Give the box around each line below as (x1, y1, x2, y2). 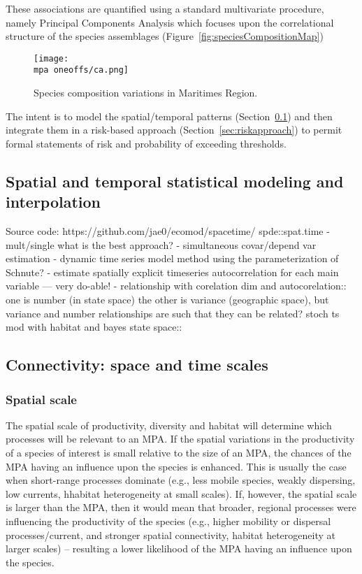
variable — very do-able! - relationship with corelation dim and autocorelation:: (6, 278, 347, 293)
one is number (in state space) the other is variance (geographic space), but (6, 292, 329, 307)
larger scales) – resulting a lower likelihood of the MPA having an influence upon (6, 541, 352, 556)
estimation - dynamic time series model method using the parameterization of (6, 251, 339, 266)
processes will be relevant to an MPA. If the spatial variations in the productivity (6, 431, 355, 446)
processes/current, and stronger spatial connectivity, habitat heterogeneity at (6, 527, 335, 542)
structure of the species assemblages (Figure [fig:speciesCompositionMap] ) (6, 29, 324, 43)
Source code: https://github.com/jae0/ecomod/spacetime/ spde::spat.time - (6, 224, 330, 238)
